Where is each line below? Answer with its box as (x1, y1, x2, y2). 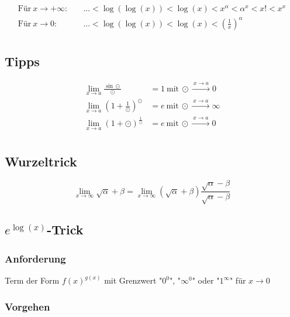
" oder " (192, 274, 220, 287)
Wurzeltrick (5, 152, 77, 170)
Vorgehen (5, 299, 50, 313)
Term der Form (5, 274, 60, 287)
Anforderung (5, 251, 66, 265)
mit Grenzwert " (104, 274, 163, 287)
